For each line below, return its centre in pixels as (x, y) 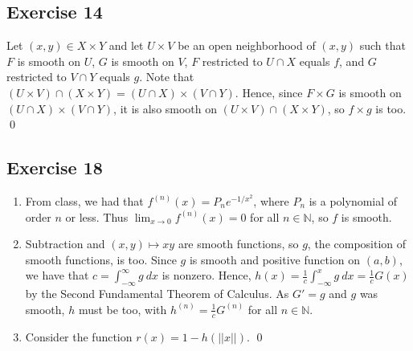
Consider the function (79, 336)
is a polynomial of (353, 200)
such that (382, 45)
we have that (57, 275)
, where (271, 200)
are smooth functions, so (238, 244)
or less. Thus (97, 216)
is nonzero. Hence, (206, 275)
